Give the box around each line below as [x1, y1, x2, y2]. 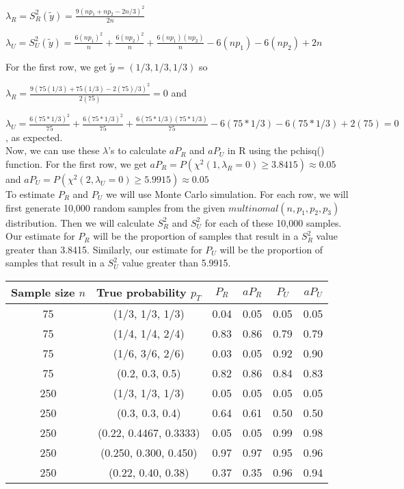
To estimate [5, 186, 55, 201]
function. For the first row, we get [5, 156, 147, 171]
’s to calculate [108, 143, 167, 158]
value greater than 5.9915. [122, 255, 231, 270]
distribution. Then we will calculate [5, 215, 154, 229]
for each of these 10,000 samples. [204, 215, 342, 229]
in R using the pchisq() [227, 143, 325, 158]
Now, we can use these [5, 143, 100, 158]
